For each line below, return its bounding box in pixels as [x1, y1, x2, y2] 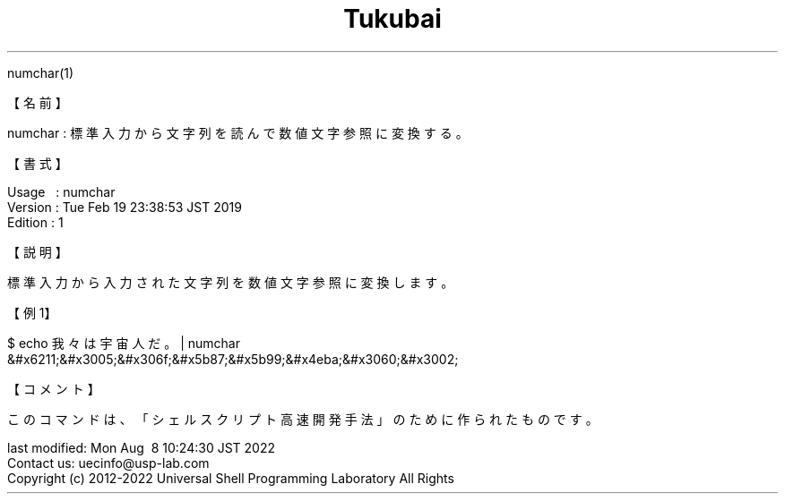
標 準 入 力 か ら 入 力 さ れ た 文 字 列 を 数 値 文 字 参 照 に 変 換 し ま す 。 [7, 274, 454, 290]
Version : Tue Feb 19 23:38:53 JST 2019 [7, 199, 242, 215]
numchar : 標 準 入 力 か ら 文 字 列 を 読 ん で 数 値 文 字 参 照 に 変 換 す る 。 [7, 124, 469, 140]
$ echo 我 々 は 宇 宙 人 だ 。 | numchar [7, 335, 241, 351]
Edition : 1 [7, 214, 64, 230]
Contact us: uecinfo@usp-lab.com [7, 454, 210, 471]
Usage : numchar [7, 183, 116, 200]
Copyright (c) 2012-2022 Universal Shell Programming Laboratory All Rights [7, 470, 454, 486]
